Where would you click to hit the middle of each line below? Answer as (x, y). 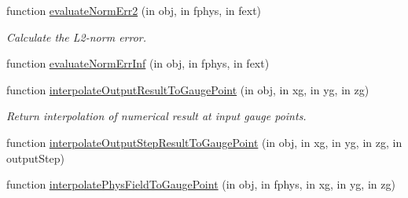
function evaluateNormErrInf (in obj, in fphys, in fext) (138, 63)
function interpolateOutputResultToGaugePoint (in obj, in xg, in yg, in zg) (188, 89)
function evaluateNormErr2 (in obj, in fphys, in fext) (134, 10)
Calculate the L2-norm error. (77, 37)
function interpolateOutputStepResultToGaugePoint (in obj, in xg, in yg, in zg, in (204, 142)
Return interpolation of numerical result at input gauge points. (156, 116)
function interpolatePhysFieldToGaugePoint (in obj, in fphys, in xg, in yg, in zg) (201, 184)
